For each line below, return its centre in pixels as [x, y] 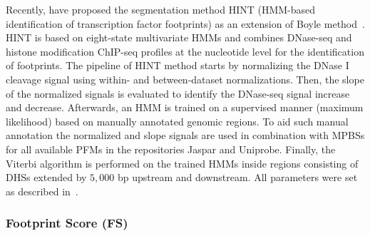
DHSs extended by [46, 177]
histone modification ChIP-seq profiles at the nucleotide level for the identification [185, 51]
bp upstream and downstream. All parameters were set [238, 177]
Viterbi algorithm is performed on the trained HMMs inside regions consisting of [182, 163]
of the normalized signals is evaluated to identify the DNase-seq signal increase [178, 93]
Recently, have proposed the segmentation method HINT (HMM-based [161, 9]
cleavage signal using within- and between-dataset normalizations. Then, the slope [185, 79]
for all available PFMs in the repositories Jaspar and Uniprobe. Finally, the [171, 149]
